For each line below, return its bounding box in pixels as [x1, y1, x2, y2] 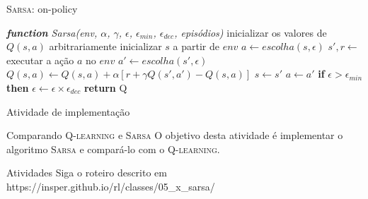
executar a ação [6, 52, 74, 67]
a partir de [173, 39, 219, 54]
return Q [84, 80, 127, 95]
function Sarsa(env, [6, 25, 98, 40]
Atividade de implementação [6, 104, 130, 119]
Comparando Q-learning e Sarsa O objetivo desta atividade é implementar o [6, 128, 343, 143]
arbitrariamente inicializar [49, 39, 162, 54]
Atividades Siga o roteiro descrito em [6, 165, 167, 180]
